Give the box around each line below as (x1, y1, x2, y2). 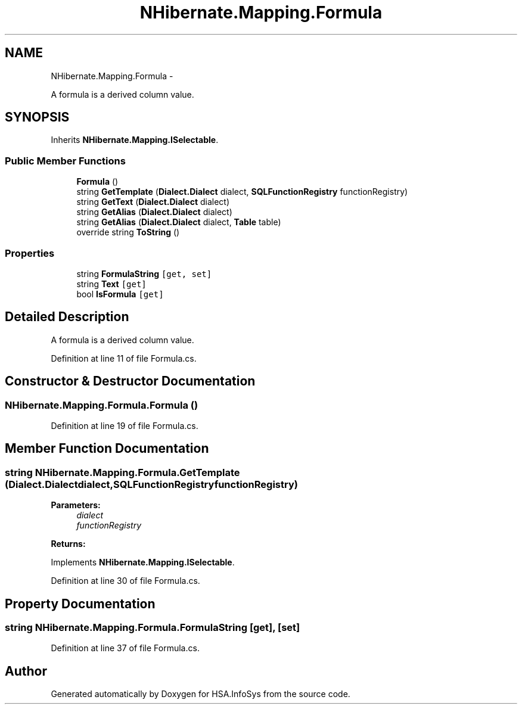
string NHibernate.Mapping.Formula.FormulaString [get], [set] (5, 621, 300, 634)
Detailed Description (5, 309, 129, 325)
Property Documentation (5, 596, 156, 611)
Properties (5, 247, 55, 259)
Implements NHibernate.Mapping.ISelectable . (51, 557, 235, 568)
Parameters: (51, 500, 101, 511)
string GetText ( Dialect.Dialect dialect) (76, 197, 230, 207)
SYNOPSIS (5, 110, 70, 125)
